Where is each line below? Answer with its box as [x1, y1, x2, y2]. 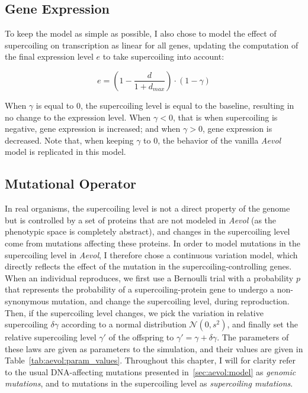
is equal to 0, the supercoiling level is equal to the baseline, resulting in [36, 99, 294, 111]
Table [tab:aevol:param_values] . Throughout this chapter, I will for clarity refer [5, 354, 296, 366]
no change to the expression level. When [5, 111, 151, 123]
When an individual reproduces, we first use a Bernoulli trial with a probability [5, 271, 294, 284]
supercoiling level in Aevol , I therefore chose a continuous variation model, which [5, 248, 298, 261]
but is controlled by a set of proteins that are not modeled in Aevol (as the [5, 213, 277, 226]
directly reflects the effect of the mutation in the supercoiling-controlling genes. [5, 260, 292, 272]
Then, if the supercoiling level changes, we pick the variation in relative [5, 306, 264, 319]
